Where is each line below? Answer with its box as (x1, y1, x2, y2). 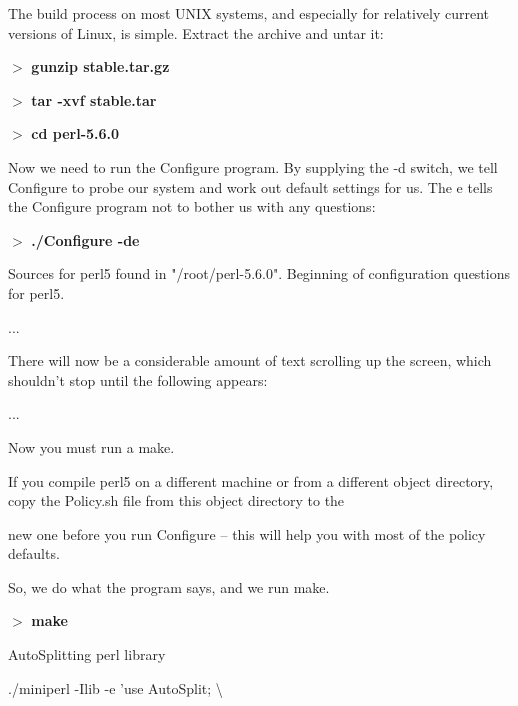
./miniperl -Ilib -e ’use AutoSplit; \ (8, 677, 223, 698)
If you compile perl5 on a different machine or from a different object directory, (8, 470, 494, 491)
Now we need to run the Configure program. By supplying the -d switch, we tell (8, 156, 498, 177)
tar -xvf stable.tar (31, 89, 157, 110)
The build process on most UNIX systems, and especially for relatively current (8, 3, 489, 23)
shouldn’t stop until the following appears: (8, 369, 268, 390)
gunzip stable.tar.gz (31, 56, 170, 77)
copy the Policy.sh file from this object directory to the (8, 490, 345, 511)
